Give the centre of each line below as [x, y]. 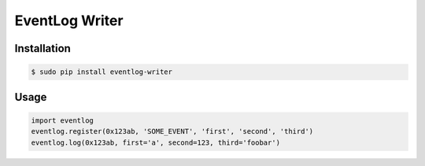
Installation [42, 48]
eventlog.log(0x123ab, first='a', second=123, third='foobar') [156, 142]
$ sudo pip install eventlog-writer [102, 72]
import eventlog [63, 120]
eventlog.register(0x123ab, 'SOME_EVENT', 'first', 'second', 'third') [172, 131]
